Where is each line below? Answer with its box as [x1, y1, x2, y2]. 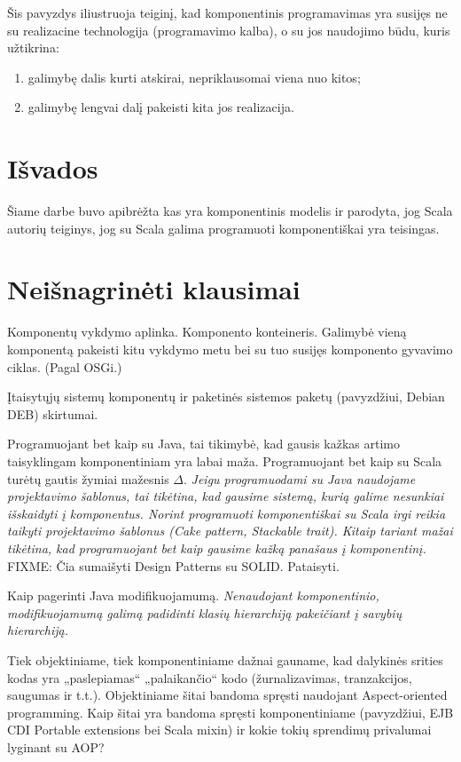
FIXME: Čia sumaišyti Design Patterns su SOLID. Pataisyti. [7, 556, 340, 575]
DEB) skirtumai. [7, 404, 98, 423]
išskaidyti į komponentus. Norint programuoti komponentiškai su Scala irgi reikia [7, 504, 446, 522]
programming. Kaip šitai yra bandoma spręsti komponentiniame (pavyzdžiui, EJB [7, 702, 454, 721]
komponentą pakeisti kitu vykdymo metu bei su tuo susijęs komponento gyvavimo [7, 340, 453, 358]
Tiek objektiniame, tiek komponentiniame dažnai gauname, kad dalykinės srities [7, 650, 443, 669]
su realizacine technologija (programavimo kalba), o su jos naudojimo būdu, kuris [7, 20, 450, 39]
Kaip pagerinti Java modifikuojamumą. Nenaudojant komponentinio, [7, 586, 379, 605]
